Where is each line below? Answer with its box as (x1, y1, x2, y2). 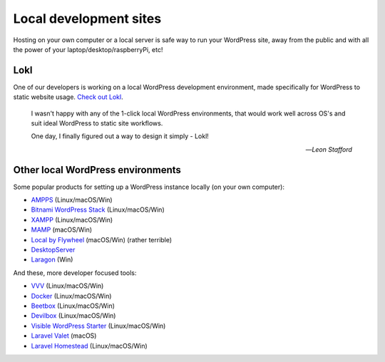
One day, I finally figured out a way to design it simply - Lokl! (31, 132, 210, 140)
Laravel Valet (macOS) (31, 331, 97, 340)
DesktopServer (31, 246, 76, 254)
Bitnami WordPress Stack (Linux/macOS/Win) (31, 205, 165, 214)
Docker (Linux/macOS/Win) (31, 291, 112, 300)
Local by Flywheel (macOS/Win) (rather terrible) (31, 235, 173, 244)
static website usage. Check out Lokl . (13, 93, 124, 101)
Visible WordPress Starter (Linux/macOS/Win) (31, 321, 166, 330)
